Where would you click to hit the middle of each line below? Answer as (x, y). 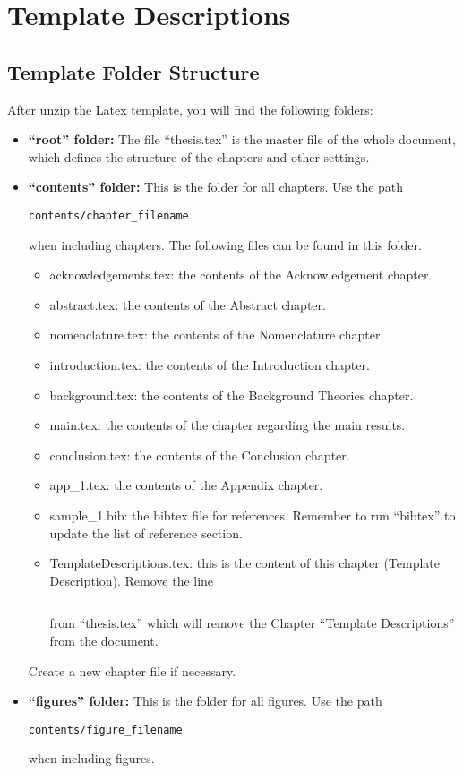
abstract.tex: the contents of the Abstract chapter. (188, 304)
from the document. (104, 640)
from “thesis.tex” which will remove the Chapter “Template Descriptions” (252, 623)
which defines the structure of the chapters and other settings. (199, 156)
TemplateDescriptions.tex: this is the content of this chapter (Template (245, 563)
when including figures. (91, 758)
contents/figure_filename (105, 730)
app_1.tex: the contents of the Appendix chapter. (186, 485)
